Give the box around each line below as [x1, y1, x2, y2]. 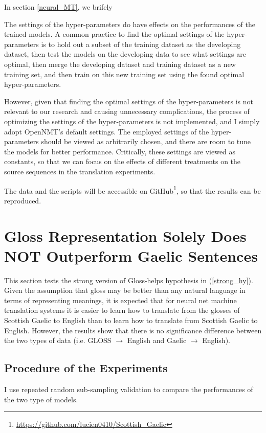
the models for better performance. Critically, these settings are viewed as [4, 146, 236, 156]
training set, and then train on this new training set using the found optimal [4, 69, 245, 79]
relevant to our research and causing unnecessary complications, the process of [4, 106, 250, 117]
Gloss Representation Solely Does [4, 225, 247, 246]
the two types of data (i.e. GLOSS [4, 335, 112, 346]
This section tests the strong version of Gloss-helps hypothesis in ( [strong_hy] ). [4, 275, 253, 285]
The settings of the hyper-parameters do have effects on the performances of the [4, 18, 255, 29]
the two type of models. [4, 394, 78, 404]
